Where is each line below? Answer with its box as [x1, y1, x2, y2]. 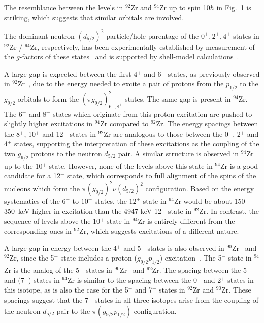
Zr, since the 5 [9, 252, 54, 263]
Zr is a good [220, 160, 258, 171]
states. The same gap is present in [125, 93, 231, 104]
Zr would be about [174, 196, 232, 206]
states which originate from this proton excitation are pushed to [53, 108, 252, 119]
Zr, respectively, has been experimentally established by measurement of [30, 41, 255, 52]
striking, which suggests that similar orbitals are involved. [4, 12, 184, 22]
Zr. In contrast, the [199, 206, 259, 216]
